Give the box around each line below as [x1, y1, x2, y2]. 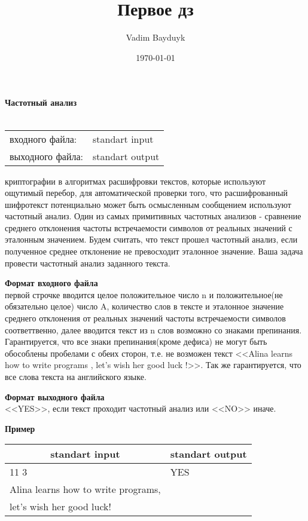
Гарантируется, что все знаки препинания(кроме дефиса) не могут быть [5, 335, 267, 348]
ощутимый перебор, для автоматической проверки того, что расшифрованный [5, 186, 288, 199]
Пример [5, 422, 35, 434]
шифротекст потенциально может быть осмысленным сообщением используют [5, 198, 291, 210]
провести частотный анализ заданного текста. [5, 256, 170, 269]
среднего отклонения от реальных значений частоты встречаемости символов [5, 312, 286, 324]
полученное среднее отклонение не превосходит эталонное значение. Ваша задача [5, 245, 303, 258]
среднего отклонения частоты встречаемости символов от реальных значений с [5, 221, 292, 234]
